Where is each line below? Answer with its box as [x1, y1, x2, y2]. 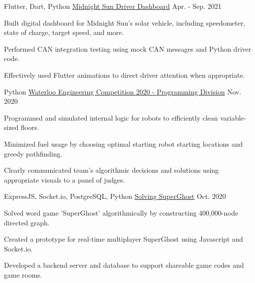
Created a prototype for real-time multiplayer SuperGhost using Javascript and [4, 234, 243, 244]
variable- [220, 112, 246, 123]
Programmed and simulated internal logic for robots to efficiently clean [4, 112, 218, 123]
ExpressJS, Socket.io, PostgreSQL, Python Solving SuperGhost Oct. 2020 [4, 191, 226, 201]
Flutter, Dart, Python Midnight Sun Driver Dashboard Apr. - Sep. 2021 [4, 1, 222, 11]
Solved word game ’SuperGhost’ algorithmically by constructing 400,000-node [4, 207, 238, 218]
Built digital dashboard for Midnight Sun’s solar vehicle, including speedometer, [4, 17, 246, 28]
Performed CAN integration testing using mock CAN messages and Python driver [4, 43, 252, 54]
